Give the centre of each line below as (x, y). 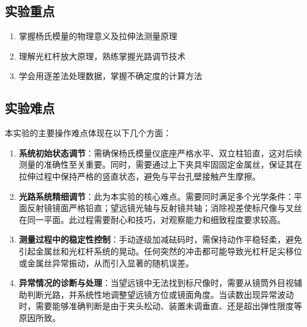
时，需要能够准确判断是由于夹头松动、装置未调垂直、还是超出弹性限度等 (160, 306)
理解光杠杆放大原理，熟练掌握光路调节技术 (102, 56)
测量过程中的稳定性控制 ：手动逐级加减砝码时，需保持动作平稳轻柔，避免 (160, 239)
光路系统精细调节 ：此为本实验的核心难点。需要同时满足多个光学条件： (156, 196)
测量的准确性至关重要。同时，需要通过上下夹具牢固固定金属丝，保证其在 (160, 164)
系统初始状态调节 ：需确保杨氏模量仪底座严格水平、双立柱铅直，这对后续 (160, 153)
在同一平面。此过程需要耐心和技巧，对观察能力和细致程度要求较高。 (152, 219)
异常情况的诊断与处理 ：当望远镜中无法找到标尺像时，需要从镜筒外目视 (156, 283)
